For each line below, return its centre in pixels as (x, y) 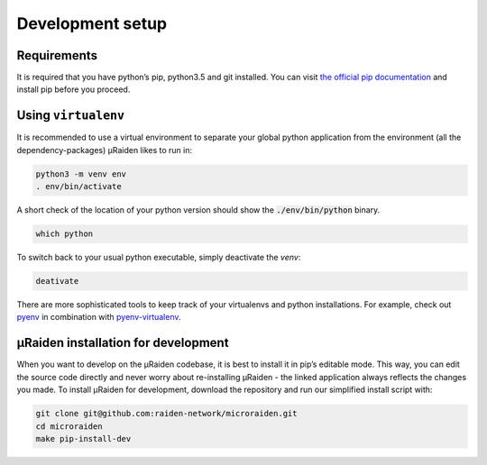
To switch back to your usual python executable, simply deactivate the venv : (159, 258)
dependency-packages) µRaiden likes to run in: (105, 150)
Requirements (57, 55)
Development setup (92, 23)
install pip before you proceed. (74, 89)
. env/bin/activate (78, 187)
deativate (57, 281)
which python (64, 234)
